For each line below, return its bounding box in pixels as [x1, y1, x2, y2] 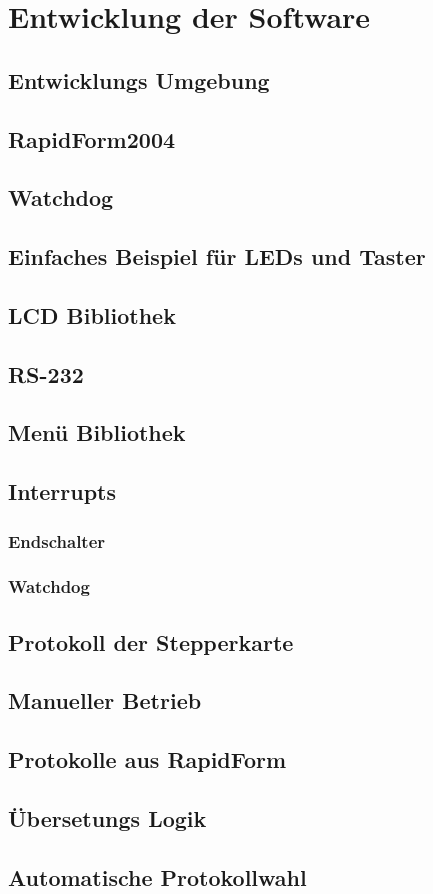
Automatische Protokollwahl [8, 861, 307, 892]
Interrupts [8, 476, 117, 507]
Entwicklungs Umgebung [8, 64, 270, 95]
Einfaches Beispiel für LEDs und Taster [8, 241, 426, 272]
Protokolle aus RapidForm [8, 744, 287, 775]
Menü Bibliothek [8, 417, 186, 448]
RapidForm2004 [8, 123, 176, 154]
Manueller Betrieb [8, 685, 202, 716]
